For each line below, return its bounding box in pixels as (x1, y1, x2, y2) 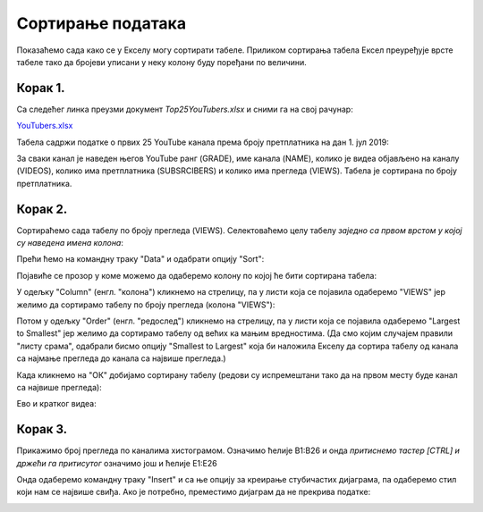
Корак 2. (16, 201, 68, 216)
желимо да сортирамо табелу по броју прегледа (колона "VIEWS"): (16, 299, 275, 310)
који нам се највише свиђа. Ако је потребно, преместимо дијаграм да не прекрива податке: (16, 487, 371, 498)
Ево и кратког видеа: (16, 399, 97, 409)
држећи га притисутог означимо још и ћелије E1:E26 (16, 457, 218, 468)
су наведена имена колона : (16, 238, 124, 248)
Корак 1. (16, 80, 66, 96)
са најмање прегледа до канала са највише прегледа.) (16, 353, 227, 364)
